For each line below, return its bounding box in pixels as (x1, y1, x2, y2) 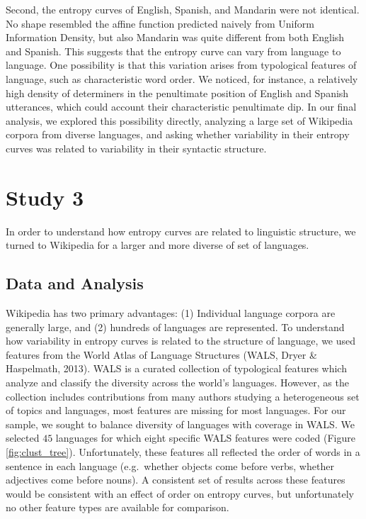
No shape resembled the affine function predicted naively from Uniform (6, 16, 314, 30)
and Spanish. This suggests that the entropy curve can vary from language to (6, 43, 341, 58)
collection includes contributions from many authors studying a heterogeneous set (6, 389, 360, 403)
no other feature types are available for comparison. (6, 500, 229, 515)
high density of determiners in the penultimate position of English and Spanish (6, 85, 349, 100)
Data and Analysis (6, 272, 144, 294)
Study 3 (6, 182, 84, 211)
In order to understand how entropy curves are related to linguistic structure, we (6, 223, 356, 238)
